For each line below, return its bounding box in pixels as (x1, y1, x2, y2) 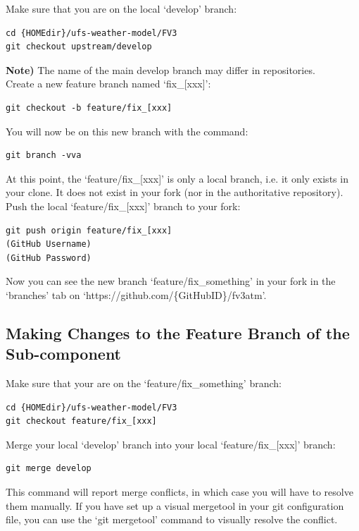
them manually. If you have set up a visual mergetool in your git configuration (6, 498, 344, 513)
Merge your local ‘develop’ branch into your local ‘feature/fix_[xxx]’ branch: (6, 437, 336, 451)
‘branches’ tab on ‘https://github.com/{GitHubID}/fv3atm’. (6, 287, 267, 302)
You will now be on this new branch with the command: (6, 123, 248, 138)
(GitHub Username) (6, 239, 92, 250)
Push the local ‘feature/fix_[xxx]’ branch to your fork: (6, 198, 241, 213)
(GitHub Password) (6, 252, 92, 263)
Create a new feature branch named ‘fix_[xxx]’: (6, 76, 211, 91)
